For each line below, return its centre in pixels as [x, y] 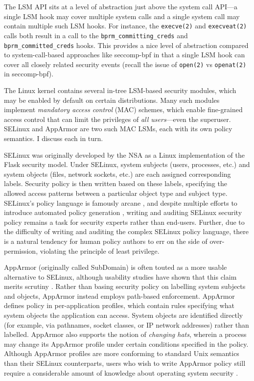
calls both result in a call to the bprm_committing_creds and [96, 35]
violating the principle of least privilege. [100, 250]
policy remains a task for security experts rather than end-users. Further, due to [124, 222]
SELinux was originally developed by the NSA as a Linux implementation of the [124, 155]
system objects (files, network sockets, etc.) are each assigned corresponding [117, 174]
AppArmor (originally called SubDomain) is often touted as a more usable [115, 267]
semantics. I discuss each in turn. [54, 138]
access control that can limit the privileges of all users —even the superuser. [117, 119]
